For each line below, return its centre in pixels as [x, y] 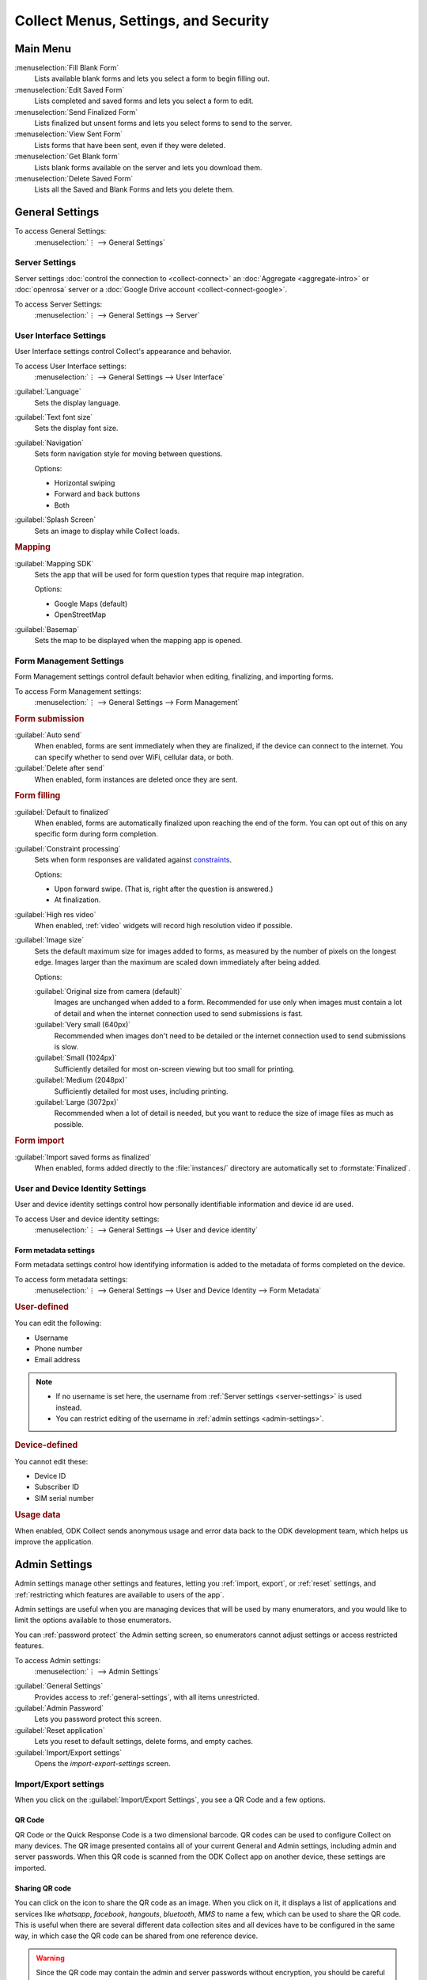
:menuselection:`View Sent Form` [68, 134]
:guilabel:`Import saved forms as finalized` [83, 1157]
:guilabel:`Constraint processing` [68, 848]
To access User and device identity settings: [87, 1219]
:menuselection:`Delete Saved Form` [74, 178]
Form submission [49, 718]
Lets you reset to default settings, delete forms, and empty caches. [144, 1742]
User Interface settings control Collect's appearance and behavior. [123, 352]
